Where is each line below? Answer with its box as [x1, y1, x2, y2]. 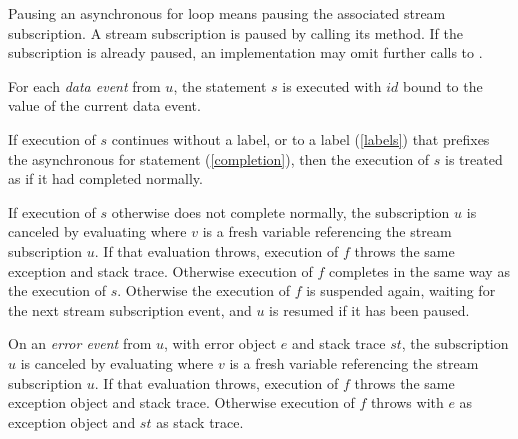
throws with [370, 392, 444, 413]
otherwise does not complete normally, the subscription [111, 201, 450, 222]
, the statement [173, 75, 267, 96]
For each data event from [8, 75, 161, 96]
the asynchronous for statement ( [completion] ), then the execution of [8, 148, 430, 169]
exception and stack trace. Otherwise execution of [8, 260, 313, 281]
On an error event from [8, 333, 152, 354]
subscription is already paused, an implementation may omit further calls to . [8, 42, 483, 63]
